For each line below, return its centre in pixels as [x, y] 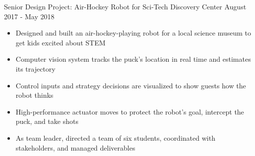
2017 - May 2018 [29, 16]
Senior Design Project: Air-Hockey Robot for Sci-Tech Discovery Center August [125, 6]
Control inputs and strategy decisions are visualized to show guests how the [131, 85]
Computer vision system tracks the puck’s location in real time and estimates [133, 59]
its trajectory [35, 68]
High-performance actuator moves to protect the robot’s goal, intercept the [130, 111]
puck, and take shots [47, 121]
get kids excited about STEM [61, 42]
